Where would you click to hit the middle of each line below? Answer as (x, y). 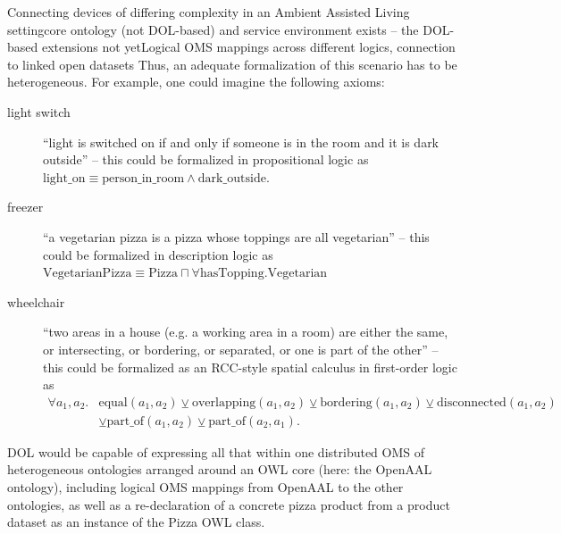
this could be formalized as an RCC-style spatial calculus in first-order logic (250, 367)
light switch (39, 111)
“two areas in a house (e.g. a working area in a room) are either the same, (246, 332)
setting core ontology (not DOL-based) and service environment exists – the (213, 29)
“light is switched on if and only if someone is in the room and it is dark (241, 142)
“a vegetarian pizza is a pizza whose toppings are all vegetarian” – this (236, 236)
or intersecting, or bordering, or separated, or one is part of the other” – (241, 349)
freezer (25, 207)
